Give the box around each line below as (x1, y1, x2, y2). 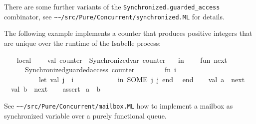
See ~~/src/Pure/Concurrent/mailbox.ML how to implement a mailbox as (4, 100, 233, 111)
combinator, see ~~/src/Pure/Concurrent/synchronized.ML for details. (4, 11, 225, 21)
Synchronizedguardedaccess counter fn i (24, 64, 176, 75)
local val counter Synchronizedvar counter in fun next (16, 54, 228, 65)
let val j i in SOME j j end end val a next (38, 74, 245, 84)
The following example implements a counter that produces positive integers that (4, 28, 253, 38)
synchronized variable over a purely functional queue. (4, 110, 167, 121)
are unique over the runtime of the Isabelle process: (4, 37, 161, 48)
